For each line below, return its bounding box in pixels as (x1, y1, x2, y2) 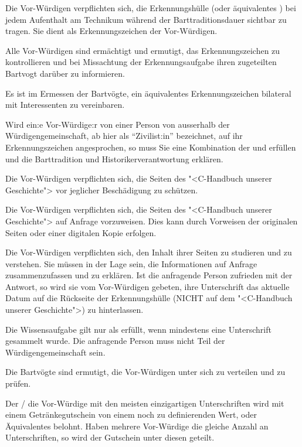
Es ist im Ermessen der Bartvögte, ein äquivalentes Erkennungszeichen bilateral (5, 87, 291, 99)
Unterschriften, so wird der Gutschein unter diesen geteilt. (5, 431, 215, 443)
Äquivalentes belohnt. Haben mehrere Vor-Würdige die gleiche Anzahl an (5, 419, 269, 432)
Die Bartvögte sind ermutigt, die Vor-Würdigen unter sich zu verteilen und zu (5, 366, 286, 378)
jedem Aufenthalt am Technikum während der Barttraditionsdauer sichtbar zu (5, 13, 287, 25)
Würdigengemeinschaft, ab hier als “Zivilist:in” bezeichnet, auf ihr (5, 129, 243, 142)
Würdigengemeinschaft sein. (5, 346, 106, 358)
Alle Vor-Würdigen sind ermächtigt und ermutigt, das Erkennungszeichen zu (5, 44, 280, 56)
